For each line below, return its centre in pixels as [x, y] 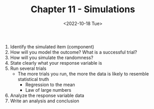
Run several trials [28, 68]
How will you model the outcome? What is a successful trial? [73, 52]
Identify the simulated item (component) [52, 46]
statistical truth [33, 79]
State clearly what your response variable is [56, 63]
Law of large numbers [48, 90]
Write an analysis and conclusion [45, 101]
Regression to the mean [50, 85]
